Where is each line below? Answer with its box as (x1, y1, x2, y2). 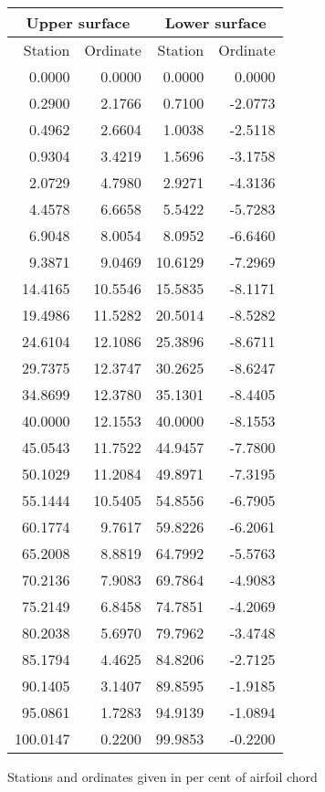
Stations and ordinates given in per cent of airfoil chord (7, 767, 318, 786)
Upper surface (26, 12, 131, 33)
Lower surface (164, 12, 267, 33)
